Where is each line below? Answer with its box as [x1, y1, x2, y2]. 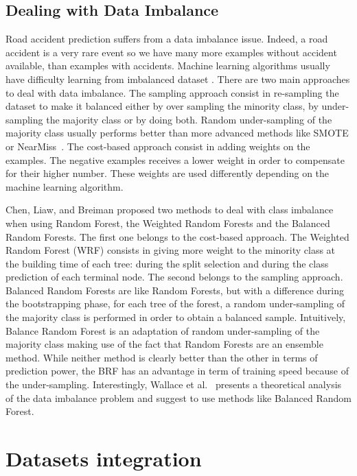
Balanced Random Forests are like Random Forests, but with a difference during [5, 283, 345, 297]
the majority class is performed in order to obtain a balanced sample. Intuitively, [5, 310, 346, 324]
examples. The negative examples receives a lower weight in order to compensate [5, 152, 345, 167]
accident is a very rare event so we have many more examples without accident [5, 45, 337, 59]
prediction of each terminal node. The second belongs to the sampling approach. [5, 270, 343, 284]
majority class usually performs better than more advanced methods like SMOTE [5, 126, 349, 140]
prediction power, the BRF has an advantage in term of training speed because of [5, 364, 349, 378]
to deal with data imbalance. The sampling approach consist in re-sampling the [5, 85, 339, 99]
